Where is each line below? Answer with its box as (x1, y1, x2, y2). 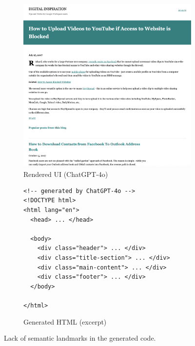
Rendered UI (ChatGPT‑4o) (23, 169, 108, 179)
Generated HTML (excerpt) (23, 316, 107, 327)
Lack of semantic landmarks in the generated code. (4, 333, 156, 343)
